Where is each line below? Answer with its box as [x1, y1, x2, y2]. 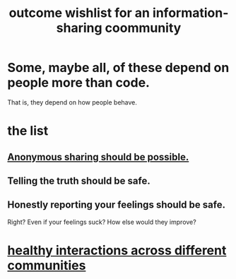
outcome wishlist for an [8, 5, 151, 21]
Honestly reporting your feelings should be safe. [7, 199, 226, 211]
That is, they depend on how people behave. [7, 97, 138, 107]
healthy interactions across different [7, 242, 227, 259]
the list [7, 123, 49, 139]
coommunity [105, 20, 182, 36]
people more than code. [7, 75, 151, 91]
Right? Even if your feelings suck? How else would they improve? [7, 218, 196, 226]
